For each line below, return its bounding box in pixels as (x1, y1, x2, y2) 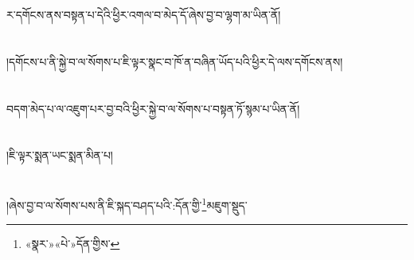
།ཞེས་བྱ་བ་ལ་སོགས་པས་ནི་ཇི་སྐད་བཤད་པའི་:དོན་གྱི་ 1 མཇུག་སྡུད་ (6, 195, 248, 213)
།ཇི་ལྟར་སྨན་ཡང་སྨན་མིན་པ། (6, 147, 113, 163)
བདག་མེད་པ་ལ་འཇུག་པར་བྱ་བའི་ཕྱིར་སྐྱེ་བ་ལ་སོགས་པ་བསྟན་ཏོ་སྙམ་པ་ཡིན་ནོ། (6, 100, 300, 116)
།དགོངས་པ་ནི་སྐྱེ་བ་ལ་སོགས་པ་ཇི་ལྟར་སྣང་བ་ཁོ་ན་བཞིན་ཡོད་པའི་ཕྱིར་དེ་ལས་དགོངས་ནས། (6, 53, 343, 69)
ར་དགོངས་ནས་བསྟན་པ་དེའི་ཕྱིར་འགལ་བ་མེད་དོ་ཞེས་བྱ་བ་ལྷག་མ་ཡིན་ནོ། (6, 6, 281, 22)
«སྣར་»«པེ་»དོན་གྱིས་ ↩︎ (25, 235, 120, 252)
